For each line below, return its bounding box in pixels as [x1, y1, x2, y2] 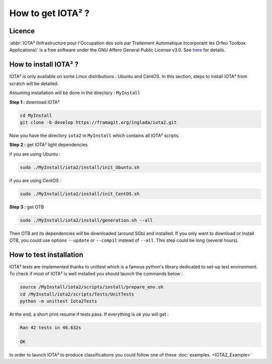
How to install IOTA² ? [9, 60, 79, 69]
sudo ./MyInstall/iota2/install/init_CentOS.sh [20, 191, 140, 196]
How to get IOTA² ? [9, 8, 90, 19]
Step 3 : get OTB [9, 204, 44, 210]
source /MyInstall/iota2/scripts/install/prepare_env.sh [20, 284, 164, 290]
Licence [9, 27, 35, 35]
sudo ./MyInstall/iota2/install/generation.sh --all [20, 217, 153, 223]
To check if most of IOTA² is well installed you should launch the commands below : [9, 271, 183, 277]
